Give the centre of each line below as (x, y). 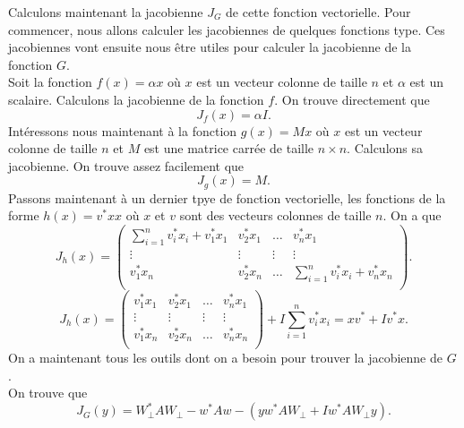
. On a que (412, 215)
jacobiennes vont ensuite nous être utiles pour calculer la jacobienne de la (210, 47)
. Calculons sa (385, 148)
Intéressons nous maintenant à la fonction (123, 130)
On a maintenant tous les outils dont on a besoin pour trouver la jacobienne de (226, 358)
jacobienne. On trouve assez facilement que (126, 165)
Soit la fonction (50, 82)
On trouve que (48, 393)
